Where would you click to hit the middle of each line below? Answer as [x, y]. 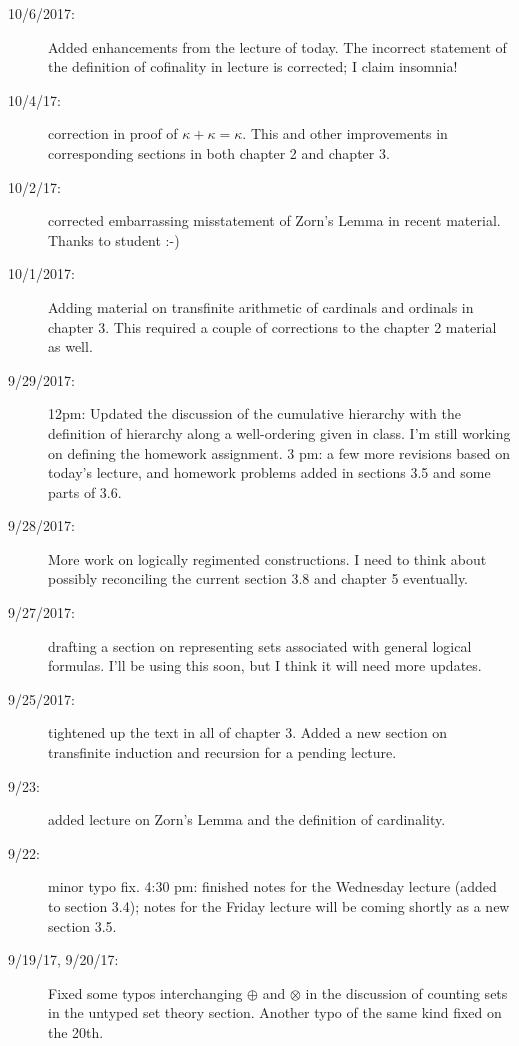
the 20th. [76, 1031]
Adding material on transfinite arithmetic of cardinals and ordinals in [261, 306]
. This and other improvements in [345, 133]
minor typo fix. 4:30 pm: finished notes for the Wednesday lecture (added [272, 886]
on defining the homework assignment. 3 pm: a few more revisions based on [279, 452]
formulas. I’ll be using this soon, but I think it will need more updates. [265, 665]
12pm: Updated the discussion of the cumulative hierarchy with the [254, 413]
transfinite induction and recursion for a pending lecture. [222, 752]
